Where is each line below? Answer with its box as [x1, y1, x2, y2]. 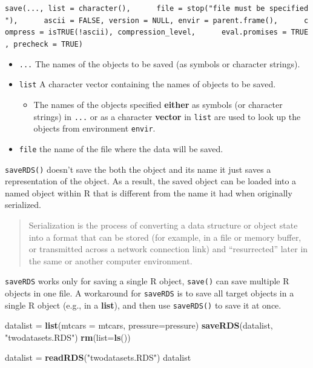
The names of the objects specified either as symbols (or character [33, 98, 283, 110]
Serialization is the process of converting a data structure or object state [28, 218, 298, 231]
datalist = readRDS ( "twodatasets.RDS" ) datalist [5, 351, 191, 364]
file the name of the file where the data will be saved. [19, 142, 223, 155]
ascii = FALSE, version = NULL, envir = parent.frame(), [44, 16, 278, 25]
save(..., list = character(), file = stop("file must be [5, 4, 265, 13]
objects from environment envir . [33, 122, 156, 135]
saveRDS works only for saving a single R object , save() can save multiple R [5, 275, 289, 287]
